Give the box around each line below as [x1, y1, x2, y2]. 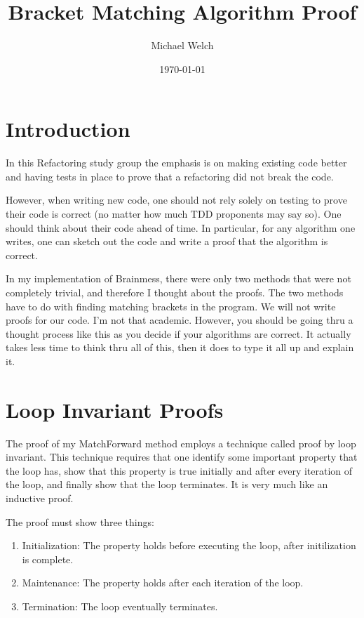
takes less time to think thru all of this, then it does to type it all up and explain [6, 340, 354, 355]
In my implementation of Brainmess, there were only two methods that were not [6, 271, 351, 286]
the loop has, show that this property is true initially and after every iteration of [6, 463, 353, 478]
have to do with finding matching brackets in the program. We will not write [6, 298, 336, 313]
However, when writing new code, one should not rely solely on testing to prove [6, 192, 347, 207]
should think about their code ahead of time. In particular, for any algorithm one [6, 220, 356, 235]
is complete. [22, 551, 74, 566]
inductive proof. [6, 491, 74, 506]
